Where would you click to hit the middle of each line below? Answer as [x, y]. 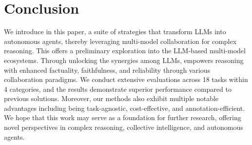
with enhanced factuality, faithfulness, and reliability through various [107, 70]
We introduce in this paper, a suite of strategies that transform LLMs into [115, 31]
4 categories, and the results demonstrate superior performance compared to [118, 89]
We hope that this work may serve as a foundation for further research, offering [123, 117]
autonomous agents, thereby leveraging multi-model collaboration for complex [120, 41]
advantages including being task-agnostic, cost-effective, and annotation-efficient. [125, 108]
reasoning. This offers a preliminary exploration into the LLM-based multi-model [125, 51]
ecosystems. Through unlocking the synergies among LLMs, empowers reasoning [124, 60]
